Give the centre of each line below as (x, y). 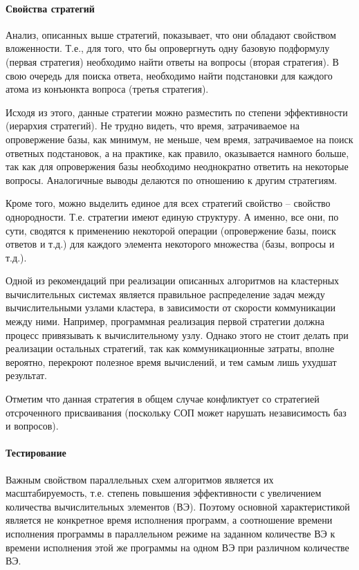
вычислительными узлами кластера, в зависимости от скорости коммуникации (171, 307)
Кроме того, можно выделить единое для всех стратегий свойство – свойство (168, 203)
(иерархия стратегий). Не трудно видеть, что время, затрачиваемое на (153, 126)
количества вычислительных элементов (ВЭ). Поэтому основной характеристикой (178, 506)
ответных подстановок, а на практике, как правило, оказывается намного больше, (177, 153)
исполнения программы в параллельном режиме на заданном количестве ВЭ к (171, 533)
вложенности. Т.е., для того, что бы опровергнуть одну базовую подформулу (168, 48)
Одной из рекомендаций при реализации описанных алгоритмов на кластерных (173, 281)
